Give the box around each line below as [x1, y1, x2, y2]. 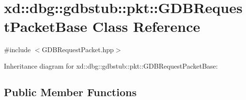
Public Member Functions [4, 84, 137, 99]
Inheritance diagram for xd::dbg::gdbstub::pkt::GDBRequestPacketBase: [4, 60, 218, 71]
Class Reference [92, 16, 200, 36]
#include [4, 44, 31, 55]
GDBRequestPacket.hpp [42, 44, 114, 55]
